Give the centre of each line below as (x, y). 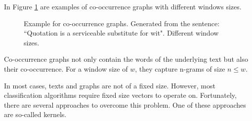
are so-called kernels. (35, 114)
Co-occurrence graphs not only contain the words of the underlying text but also (126, 59)
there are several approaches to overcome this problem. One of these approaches (125, 104)
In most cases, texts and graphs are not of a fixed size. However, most (110, 85)
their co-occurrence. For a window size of (66, 68)
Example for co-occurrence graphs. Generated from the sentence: (122, 23)
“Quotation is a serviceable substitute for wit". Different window (121, 33)
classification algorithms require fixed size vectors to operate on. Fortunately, (120, 95)
